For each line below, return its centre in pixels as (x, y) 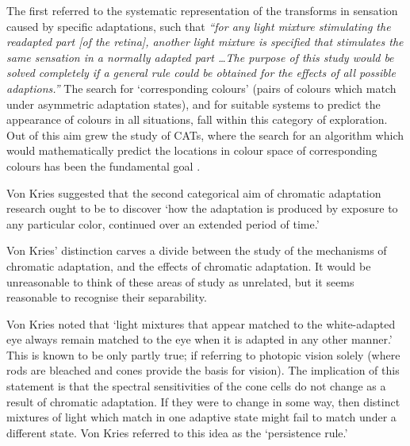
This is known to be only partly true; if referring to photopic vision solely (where (203, 354)
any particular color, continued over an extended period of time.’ (163, 223)
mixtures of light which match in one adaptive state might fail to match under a (201, 417)
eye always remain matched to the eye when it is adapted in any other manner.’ (199, 339)
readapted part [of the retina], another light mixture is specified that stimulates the (205, 42)
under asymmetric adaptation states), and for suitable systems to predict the (194, 104)
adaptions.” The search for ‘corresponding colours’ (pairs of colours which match (201, 88)
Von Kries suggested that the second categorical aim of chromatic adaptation (194, 192)
